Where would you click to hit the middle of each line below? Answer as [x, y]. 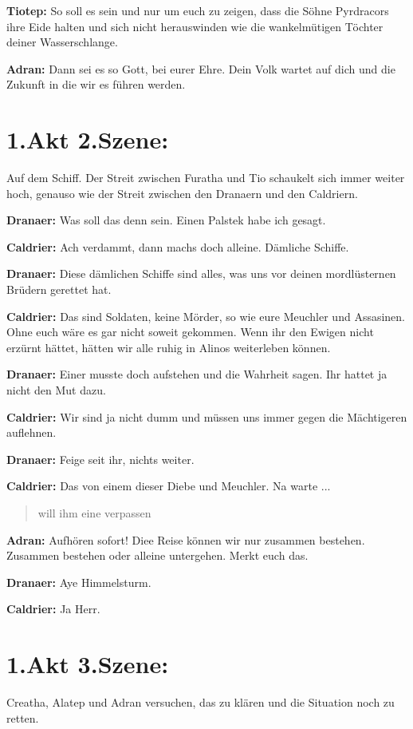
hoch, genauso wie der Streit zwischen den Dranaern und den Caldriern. [182, 193]
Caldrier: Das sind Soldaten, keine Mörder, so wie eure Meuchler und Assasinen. [206, 316]
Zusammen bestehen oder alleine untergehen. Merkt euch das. [157, 555]
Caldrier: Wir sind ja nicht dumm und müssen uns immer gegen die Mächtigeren [207, 416]
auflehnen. [31, 432]
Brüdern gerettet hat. [59, 289]
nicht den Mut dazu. [56, 390]
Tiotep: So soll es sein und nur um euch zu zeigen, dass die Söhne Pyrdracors [198, 10]
